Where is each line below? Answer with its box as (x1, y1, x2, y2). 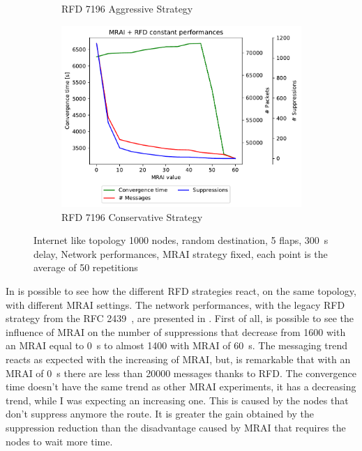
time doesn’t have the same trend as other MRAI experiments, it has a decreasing (6, 379, 356, 394)
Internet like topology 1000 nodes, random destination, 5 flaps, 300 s (33, 233, 329, 247)
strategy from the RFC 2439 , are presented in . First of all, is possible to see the (6, 311, 354, 326)
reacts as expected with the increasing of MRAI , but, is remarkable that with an (6, 351, 351, 366)
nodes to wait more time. (6, 434, 113, 448)
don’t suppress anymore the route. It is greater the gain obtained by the (6, 406, 314, 421)
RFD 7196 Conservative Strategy (61, 209, 203, 224)
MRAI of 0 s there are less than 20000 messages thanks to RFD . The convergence (6, 365, 357, 380)
